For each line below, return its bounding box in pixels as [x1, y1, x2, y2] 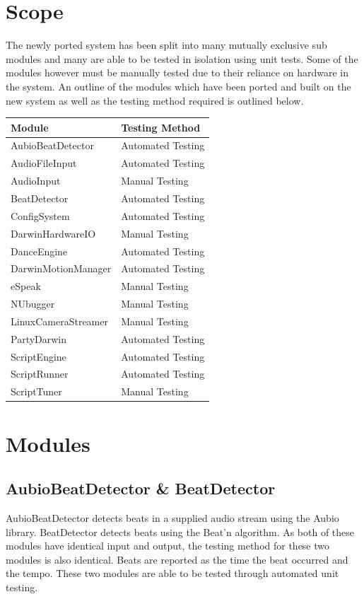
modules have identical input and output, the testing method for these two [6, 538, 330, 553]
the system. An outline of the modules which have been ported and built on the [6, 78, 351, 93]
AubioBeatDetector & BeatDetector [6, 477, 276, 499]
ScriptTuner [11, 384, 62, 399]
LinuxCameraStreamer [11, 313, 108, 328]
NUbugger [11, 296, 55, 311]
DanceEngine [11, 243, 68, 258]
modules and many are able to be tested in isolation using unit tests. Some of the [6, 51, 358, 66]
